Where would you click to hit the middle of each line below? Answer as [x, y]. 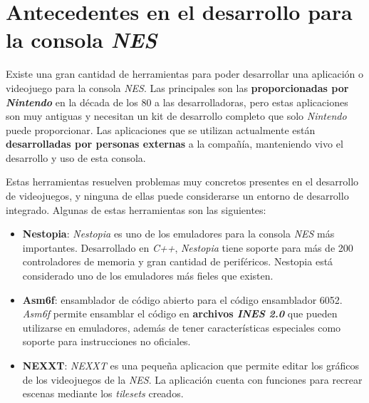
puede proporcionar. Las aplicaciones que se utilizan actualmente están [161, 129]
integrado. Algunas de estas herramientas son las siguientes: [136, 209]
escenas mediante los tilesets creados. [103, 393]
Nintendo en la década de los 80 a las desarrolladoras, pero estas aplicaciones [177, 102]
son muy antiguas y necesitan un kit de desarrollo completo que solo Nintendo [176, 116]
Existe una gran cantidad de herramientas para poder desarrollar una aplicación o [185, 74]
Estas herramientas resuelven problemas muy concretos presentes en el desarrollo [182, 182]
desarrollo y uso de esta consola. [76, 157]
